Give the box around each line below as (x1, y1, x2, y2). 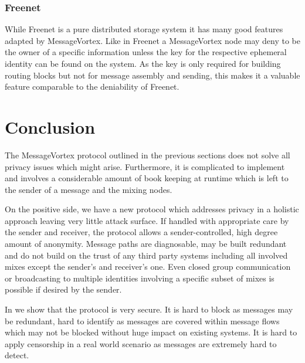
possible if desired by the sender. (5, 283, 122, 296)
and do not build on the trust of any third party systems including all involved (5, 249, 288, 261)
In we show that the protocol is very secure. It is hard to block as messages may (5, 303, 293, 315)
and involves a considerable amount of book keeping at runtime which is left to (5, 172, 289, 184)
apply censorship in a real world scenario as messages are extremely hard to (5, 337, 277, 350)
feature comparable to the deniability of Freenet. (5, 80, 179, 93)
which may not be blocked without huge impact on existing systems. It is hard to (5, 326, 297, 338)
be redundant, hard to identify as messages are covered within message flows (5, 314, 280, 327)
